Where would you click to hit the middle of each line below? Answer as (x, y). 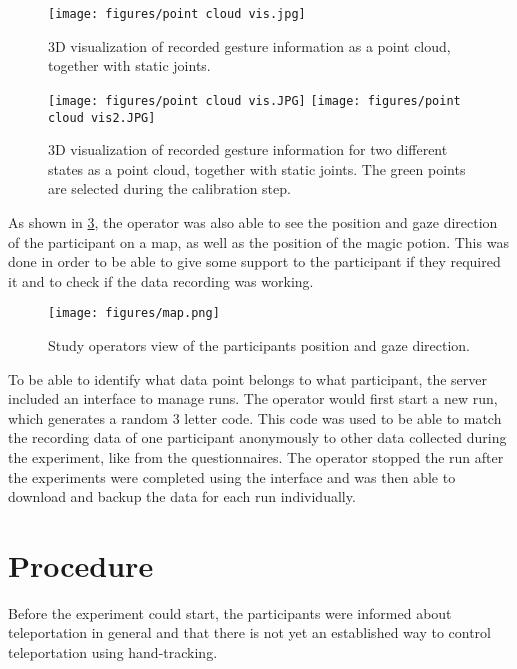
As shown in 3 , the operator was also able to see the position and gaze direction (253, 221)
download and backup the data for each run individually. (182, 496)
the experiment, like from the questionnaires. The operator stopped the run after (256, 456)
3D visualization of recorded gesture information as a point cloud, (249, 45)
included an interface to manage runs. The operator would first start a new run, (253, 398)
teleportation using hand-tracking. (113, 652)
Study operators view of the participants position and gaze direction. (259, 344)
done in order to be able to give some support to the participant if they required (254, 261)
